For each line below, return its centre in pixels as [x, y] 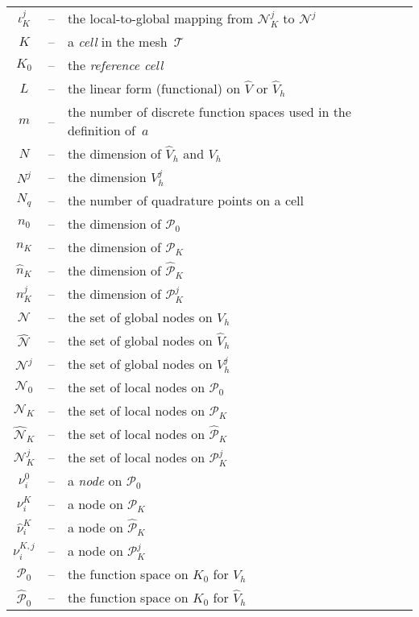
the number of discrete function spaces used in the [209, 112]
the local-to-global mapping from [160, 18]
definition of [101, 130]
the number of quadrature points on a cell [186, 201]
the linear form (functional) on [154, 89]
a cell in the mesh [117, 42]
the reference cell [115, 65]
